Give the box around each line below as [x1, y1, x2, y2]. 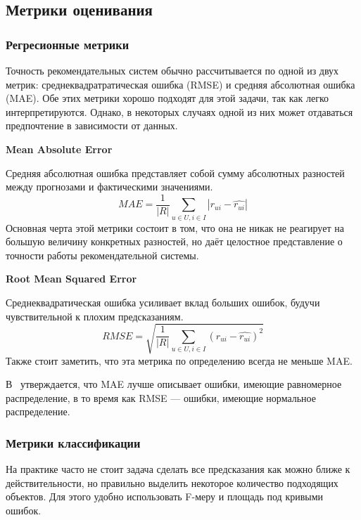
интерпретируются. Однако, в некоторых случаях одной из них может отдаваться [6, 104, 353, 119]
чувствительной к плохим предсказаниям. [6, 308, 184, 323]
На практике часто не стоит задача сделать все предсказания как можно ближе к [6, 462, 350, 476]
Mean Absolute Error [6, 141, 113, 156]
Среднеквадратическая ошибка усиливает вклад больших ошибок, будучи [6, 294, 320, 309]
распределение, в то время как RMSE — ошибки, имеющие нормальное [6, 390, 316, 405]
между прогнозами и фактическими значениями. [6, 179, 213, 194]
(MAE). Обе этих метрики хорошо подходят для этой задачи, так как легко [6, 91, 329, 105]
